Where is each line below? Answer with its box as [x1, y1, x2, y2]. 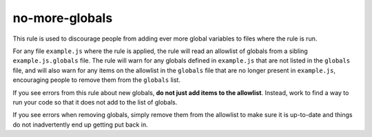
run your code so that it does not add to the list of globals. [12, 98, 178, 106]
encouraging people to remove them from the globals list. [12, 76, 180, 84]
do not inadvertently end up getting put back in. [12, 120, 148, 129]
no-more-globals [12, 10, 113, 25]
